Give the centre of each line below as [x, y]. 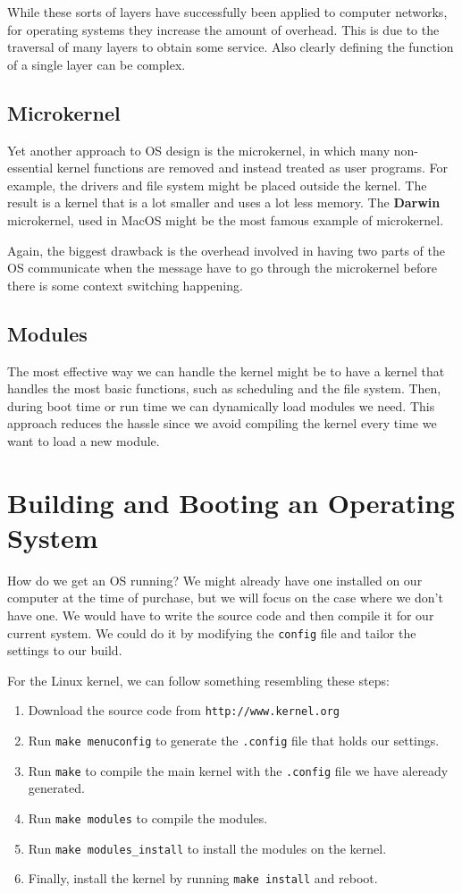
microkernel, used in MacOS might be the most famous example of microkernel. [226, 219]
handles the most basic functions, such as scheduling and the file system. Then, [224, 388]
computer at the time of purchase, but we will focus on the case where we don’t [225, 598]
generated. [56, 788]
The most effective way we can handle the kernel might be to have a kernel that [226, 371]
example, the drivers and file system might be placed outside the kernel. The [217, 185]
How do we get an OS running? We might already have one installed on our [215, 580]
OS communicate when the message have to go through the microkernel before [222, 268]
